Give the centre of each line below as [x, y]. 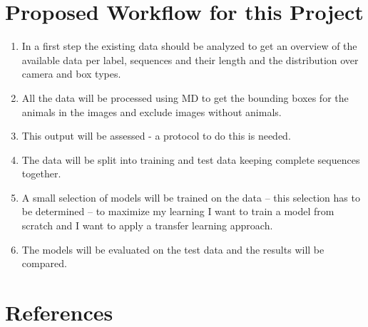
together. [41, 173]
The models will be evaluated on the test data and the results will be [173, 249]
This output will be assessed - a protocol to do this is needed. [156, 136]
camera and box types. [71, 74]
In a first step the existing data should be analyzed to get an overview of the [189, 46]
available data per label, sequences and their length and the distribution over [190, 59]
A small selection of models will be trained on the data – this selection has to [191, 197]
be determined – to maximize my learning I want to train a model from [178, 211]
